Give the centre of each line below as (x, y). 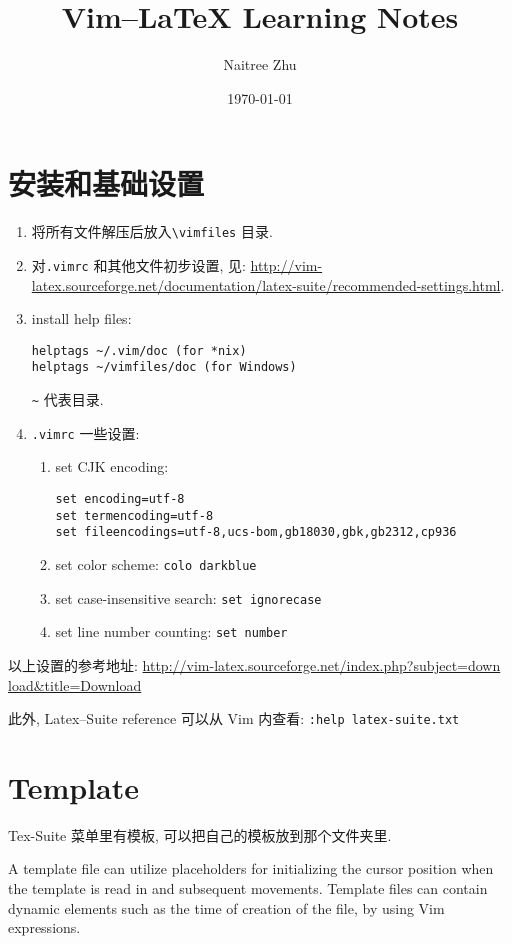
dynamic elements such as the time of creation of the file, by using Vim (226, 907)
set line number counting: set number (171, 631)
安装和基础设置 (106, 183)
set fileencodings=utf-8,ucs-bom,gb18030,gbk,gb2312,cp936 (256, 532)
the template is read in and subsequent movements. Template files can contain (248, 888)
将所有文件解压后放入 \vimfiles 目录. (152, 231)
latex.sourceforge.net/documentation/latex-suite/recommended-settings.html (266, 284)
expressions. (44, 927)
